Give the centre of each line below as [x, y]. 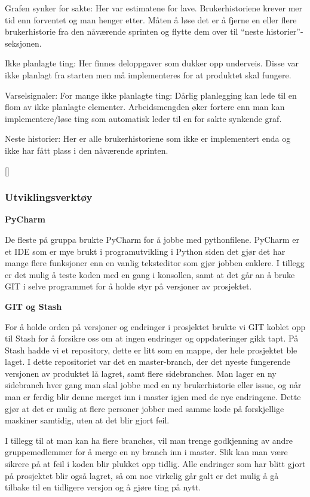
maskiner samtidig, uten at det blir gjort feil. [87, 420]
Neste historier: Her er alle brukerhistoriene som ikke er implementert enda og [148, 138]
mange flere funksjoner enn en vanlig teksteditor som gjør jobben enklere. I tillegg [155, 263]
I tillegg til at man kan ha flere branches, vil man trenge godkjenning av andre [149, 440]
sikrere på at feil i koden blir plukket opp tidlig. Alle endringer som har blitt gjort [155, 464]
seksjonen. [23, 43]
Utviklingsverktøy [49, 197]
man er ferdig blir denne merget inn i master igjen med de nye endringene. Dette [153, 397]
